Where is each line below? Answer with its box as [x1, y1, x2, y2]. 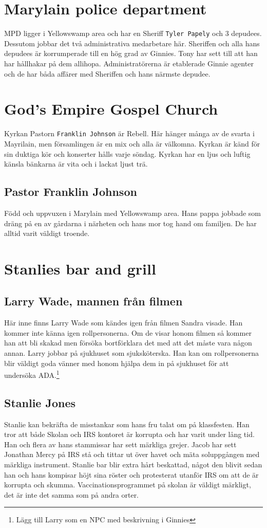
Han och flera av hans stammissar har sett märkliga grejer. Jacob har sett [4, 439, 237, 449]
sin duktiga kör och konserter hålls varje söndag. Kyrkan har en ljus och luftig [4, 148, 251, 159]
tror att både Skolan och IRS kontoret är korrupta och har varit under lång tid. [4, 429, 255, 440]
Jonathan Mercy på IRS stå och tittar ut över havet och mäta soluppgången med [4, 449, 260, 460]
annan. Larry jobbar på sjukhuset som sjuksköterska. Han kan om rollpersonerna [4, 348, 259, 358]
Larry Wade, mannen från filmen [4, 293, 183, 309]
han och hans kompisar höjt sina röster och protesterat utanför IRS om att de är [4, 469, 259, 480]
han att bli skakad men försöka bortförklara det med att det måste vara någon [4, 337, 252, 348]
